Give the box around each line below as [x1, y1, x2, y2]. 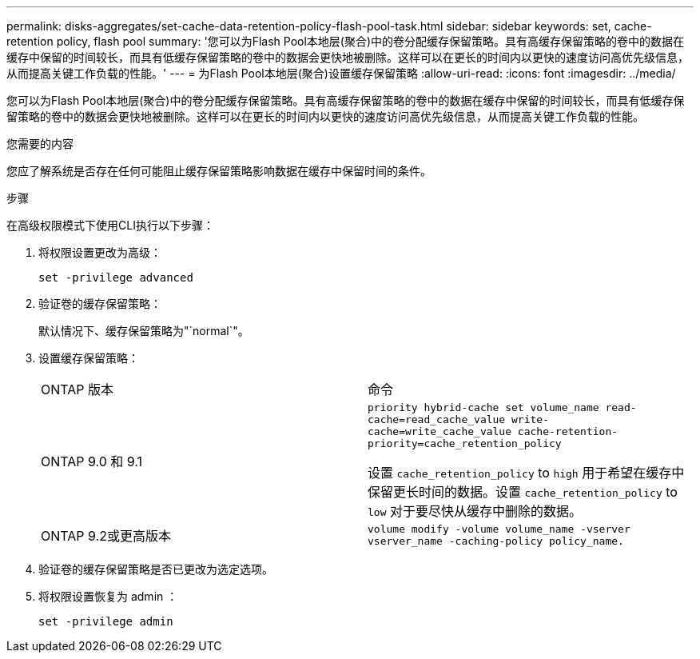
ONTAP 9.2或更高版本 [41, 528, 171, 544]
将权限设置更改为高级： [38, 246, 161, 259]
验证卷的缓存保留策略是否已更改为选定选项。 [38, 562, 273, 576]
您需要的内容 [6, 137, 74, 150]
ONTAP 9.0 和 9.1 [41, 453, 143, 469]
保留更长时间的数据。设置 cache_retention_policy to [368, 484, 678, 500]
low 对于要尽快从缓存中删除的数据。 [368, 503, 582, 519]
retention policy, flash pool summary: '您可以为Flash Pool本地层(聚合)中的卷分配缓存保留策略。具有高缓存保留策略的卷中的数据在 [6, 34, 685, 48]
